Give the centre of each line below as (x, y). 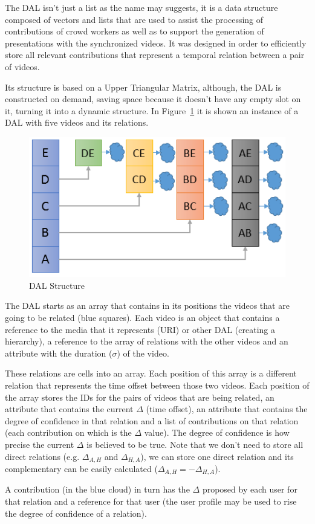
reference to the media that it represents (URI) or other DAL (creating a (140, 329)
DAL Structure (57, 285)
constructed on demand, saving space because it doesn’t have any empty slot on (153, 99)
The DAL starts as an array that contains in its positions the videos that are (147, 306)
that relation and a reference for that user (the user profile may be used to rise (151, 501)
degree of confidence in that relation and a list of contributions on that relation (152, 420)
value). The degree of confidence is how (217, 432)
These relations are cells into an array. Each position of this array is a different (151, 373)
